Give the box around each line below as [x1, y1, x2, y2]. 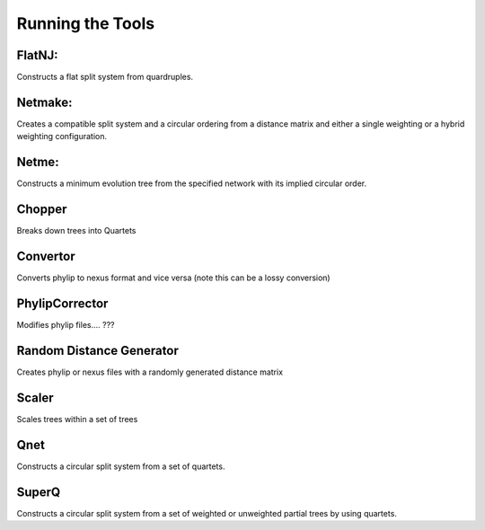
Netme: [16, 155, 59, 170]
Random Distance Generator [16, 342, 179, 358]
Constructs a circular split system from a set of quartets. [16, 461, 225, 472]
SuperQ [16, 484, 61, 499]
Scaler [16, 390, 54, 405]
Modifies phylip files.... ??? [16, 319, 115, 330]
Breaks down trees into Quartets [16, 225, 137, 236]
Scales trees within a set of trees [16, 413, 138, 424]
